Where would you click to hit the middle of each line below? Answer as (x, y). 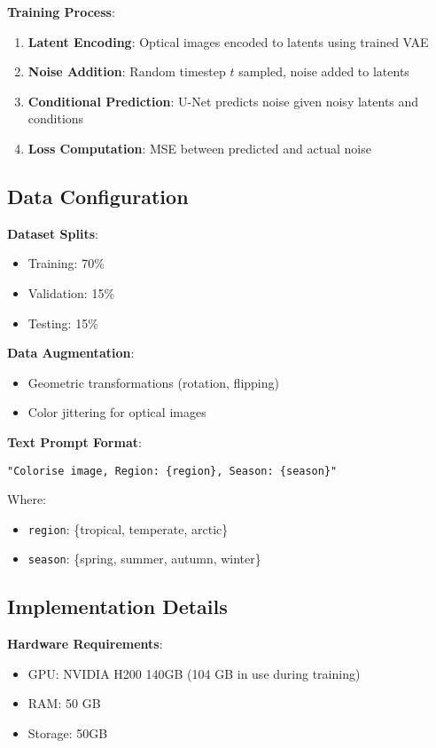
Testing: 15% (63, 323)
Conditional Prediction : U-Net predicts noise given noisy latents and (223, 101)
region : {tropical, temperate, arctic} (128, 528)
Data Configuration (98, 196)
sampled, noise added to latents (324, 71)
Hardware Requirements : (85, 644)
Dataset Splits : (53, 233)
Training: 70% (66, 263)
